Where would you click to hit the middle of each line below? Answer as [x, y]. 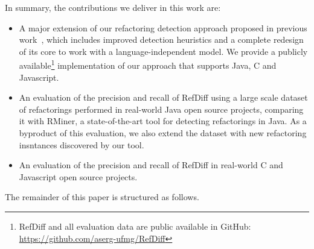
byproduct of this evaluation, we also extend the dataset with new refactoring [163, 133]
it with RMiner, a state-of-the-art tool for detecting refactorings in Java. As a [163, 121]
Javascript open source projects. [78, 176]
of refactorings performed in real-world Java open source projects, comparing [161, 109]
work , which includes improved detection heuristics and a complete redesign [161, 39]
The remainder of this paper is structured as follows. [102, 197]
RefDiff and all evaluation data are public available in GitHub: [135, 226]
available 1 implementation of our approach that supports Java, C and [148, 65]
